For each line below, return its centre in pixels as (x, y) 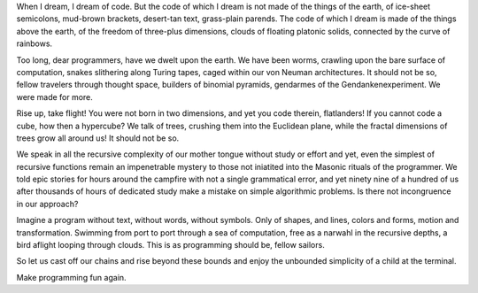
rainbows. (35, 43)
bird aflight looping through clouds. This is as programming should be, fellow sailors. (170, 245)
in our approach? (47, 204)
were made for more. (54, 96)
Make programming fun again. (72, 277)
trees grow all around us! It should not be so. (98, 138)
